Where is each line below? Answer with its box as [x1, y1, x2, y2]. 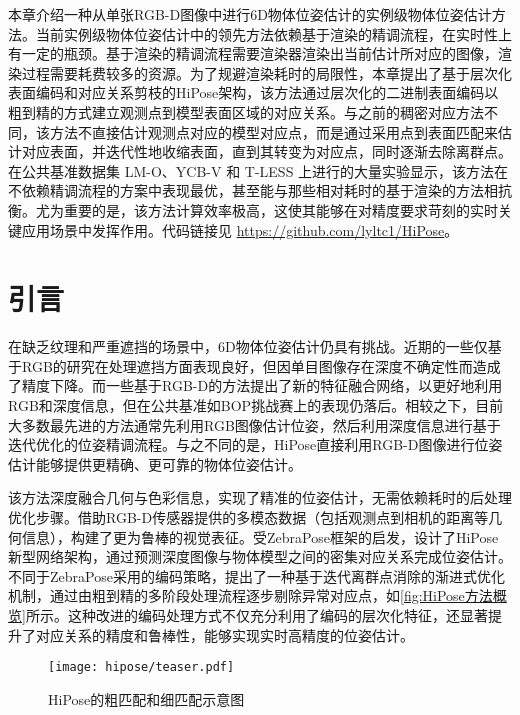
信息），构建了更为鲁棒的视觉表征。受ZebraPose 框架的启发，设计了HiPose [21, 526, 499, 547]
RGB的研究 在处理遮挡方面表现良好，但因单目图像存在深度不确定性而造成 [21, 355, 501, 376]
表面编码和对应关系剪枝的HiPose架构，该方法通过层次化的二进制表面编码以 [8, 82, 499, 103]
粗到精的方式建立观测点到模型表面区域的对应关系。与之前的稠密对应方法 [8, 101, 484, 122]
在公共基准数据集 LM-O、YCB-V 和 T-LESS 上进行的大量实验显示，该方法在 [8, 160, 509, 181]
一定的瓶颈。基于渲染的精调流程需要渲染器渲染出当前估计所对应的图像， [21, 43, 498, 64]
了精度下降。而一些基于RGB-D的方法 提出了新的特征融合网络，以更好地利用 [8, 375, 503, 396]
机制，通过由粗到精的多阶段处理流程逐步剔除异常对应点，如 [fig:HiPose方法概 [8, 585, 507, 606]
